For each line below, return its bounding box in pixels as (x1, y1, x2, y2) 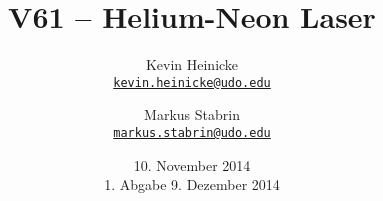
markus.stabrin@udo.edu (113, 125, 271, 140)
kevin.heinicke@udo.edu (113, 75, 271, 90)
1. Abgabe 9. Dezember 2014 (104, 174, 280, 195)
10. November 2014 (133, 154, 251, 175)
